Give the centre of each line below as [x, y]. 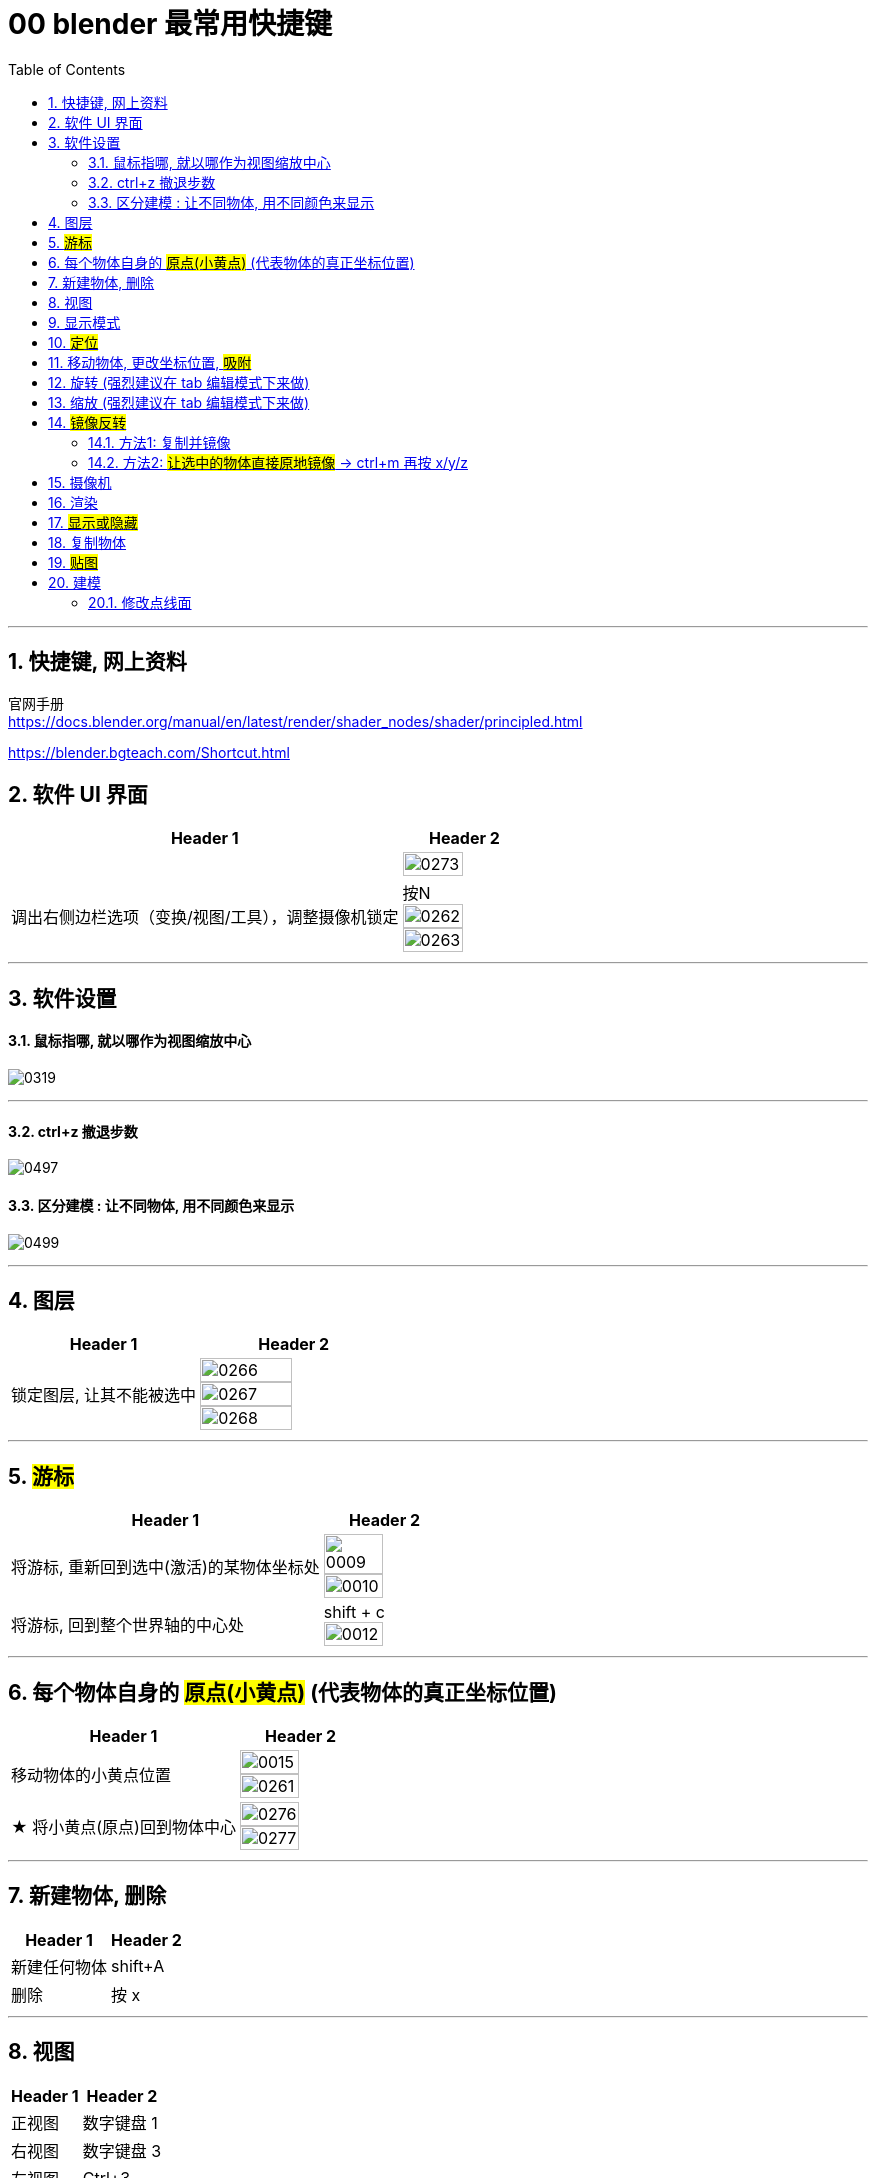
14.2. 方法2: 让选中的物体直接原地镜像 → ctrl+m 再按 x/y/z [278, 462]
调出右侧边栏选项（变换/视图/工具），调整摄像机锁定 [205, 917]
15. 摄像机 [80, 482]
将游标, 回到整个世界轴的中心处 [128, 1625]
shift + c [354, 1612]
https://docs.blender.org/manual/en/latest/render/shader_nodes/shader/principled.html [295, 721]
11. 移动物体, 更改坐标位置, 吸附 [150, 362]
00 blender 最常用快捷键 [170, 24]
